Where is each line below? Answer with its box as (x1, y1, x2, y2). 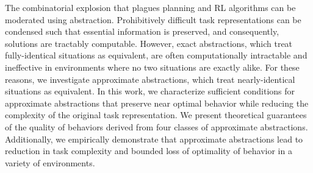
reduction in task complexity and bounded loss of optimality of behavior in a (5, 144, 292, 157)
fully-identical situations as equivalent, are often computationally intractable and (5, 49, 308, 62)
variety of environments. (5, 156, 95, 169)
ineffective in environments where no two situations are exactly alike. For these (5, 60, 300, 73)
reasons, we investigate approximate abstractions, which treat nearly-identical (5, 72, 295, 85)
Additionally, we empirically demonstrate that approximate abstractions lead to (5, 132, 303, 145)
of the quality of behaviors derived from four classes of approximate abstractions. (5, 120, 308, 133)
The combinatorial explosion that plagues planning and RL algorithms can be (5, 1, 296, 13)
